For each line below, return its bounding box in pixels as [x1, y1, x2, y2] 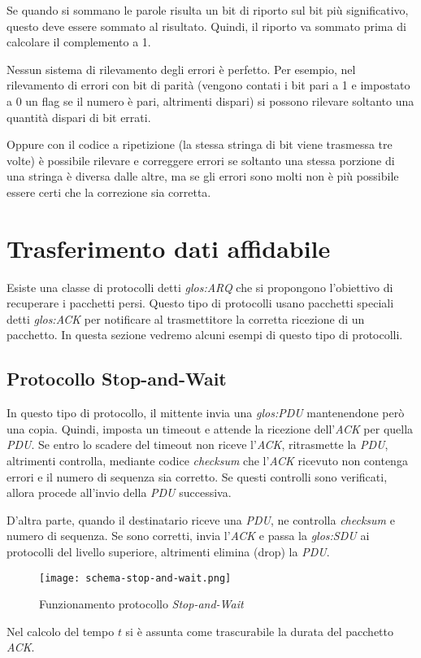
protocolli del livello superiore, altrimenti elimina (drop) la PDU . [7, 543, 330, 560]
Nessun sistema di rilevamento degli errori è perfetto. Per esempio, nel [7, 60, 356, 77]
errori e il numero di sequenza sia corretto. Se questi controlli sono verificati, [7, 468, 388, 485]
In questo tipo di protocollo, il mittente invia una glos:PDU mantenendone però [7, 404, 405, 421]
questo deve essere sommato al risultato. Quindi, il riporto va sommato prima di [7, 17, 406, 34]
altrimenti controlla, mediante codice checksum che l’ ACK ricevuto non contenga [7, 452, 408, 469]
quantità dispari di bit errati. [7, 108, 151, 125]
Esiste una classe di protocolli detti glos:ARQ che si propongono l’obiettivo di [7, 278, 393, 295]
